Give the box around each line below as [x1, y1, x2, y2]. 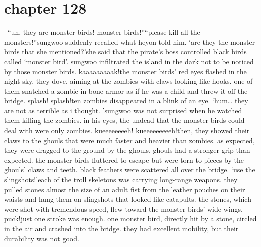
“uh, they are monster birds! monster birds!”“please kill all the [7, 27, 200, 37]
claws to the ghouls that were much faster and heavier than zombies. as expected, [4, 135, 255, 145]
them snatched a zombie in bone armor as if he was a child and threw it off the [4, 85, 248, 96]
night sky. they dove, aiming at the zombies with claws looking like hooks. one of [4, 76, 253, 86]
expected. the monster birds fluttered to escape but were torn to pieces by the [4, 154, 244, 165]
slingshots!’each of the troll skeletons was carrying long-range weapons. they [4, 174, 238, 185]
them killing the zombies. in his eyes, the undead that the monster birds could [4, 115, 245, 126]
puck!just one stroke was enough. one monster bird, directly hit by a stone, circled [4, 213, 257, 224]
